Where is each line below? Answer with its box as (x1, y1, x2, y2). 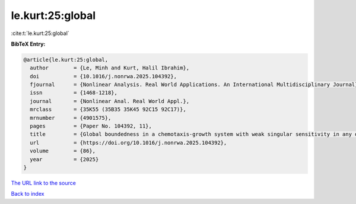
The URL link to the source (11, 179, 77, 186)
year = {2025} (30, 156, 99, 162)
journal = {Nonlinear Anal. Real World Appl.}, (30, 98, 190, 104)
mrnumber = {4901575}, (30, 114, 112, 121)
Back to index (11, 190, 44, 197)
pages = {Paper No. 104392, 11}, (30, 123, 152, 130)
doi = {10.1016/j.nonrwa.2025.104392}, (30, 73, 177, 79)
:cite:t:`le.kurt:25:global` (11, 30, 69, 37)
